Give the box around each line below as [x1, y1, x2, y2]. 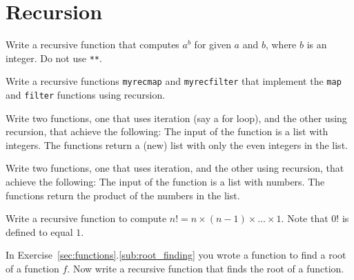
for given [194, 37, 231, 52]
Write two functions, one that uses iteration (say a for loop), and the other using [6, 110, 347, 125]
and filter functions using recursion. [6, 88, 166, 102]
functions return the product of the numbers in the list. [6, 188, 240, 202]
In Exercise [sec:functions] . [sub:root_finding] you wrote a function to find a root [6, 248, 346, 262]
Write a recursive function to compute [6, 211, 167, 226]
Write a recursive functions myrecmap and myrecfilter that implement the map [6, 74, 342, 88]
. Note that [281, 211, 328, 226]
